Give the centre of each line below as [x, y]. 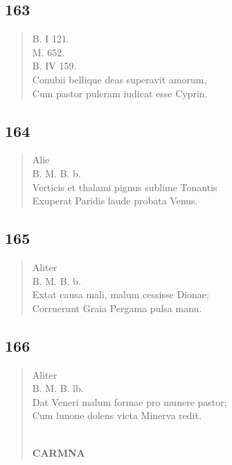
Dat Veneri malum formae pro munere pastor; [130, 401]
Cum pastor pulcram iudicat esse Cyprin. [120, 93]
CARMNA [59, 452]
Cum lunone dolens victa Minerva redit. [117, 415]
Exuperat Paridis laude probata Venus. [115, 201]
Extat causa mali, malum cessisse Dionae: [121, 294]
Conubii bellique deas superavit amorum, [119, 79]
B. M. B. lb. [58, 388]
